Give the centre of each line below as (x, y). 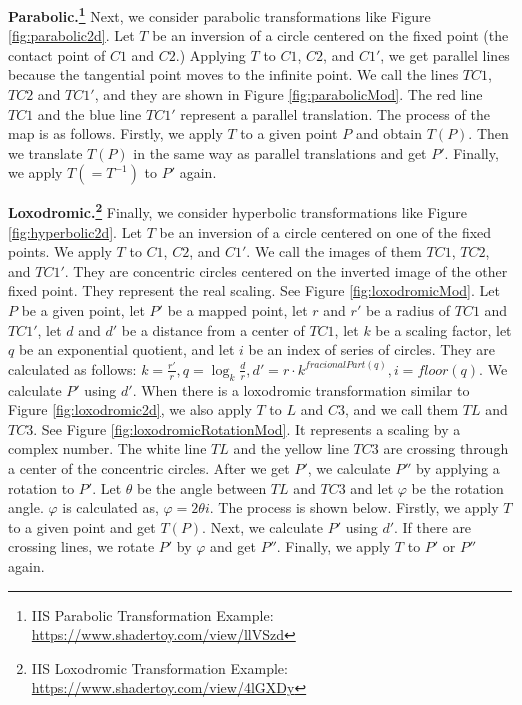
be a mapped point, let (237, 310)
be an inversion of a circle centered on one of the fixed (325, 231)
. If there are (433, 526)
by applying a (458, 467)
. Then (488, 133)
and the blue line (89, 113)
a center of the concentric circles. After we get (149, 467)
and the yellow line (291, 448)
